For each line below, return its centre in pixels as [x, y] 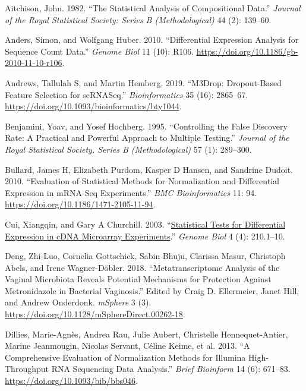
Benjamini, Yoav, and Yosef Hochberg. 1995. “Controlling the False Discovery [146, 126]
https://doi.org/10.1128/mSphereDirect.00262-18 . [95, 314]
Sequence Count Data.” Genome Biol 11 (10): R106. [100, 51]
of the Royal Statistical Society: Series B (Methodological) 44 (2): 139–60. [138, 19]
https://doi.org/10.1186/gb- [247, 51]
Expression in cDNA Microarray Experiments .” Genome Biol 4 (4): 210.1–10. [145, 236]
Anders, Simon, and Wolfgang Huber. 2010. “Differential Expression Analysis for [152, 40]
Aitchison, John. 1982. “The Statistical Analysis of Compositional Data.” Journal [153, 8]
